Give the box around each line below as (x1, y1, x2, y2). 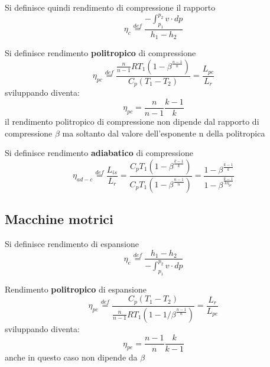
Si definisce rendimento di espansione (5, 237, 139, 249)
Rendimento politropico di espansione (5, 282, 147, 295)
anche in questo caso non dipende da (5, 351, 138, 363)
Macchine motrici (5, 210, 113, 228)
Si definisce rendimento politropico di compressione (5, 47, 196, 59)
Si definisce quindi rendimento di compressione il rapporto (5, 1, 216, 13)
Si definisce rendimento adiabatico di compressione (5, 147, 194, 159)
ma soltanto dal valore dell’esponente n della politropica (62, 126, 265, 139)
